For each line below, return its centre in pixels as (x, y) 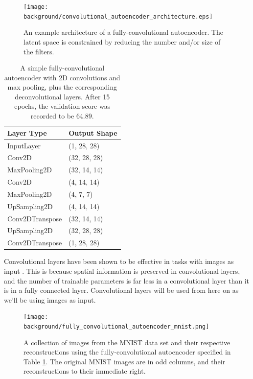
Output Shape (93, 132)
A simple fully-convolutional (62, 68)
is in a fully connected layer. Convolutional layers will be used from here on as (121, 290)
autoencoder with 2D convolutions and (62, 77)
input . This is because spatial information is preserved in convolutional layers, (122, 271)
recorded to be (52, 116)
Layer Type (27, 132)
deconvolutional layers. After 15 (62, 96)
